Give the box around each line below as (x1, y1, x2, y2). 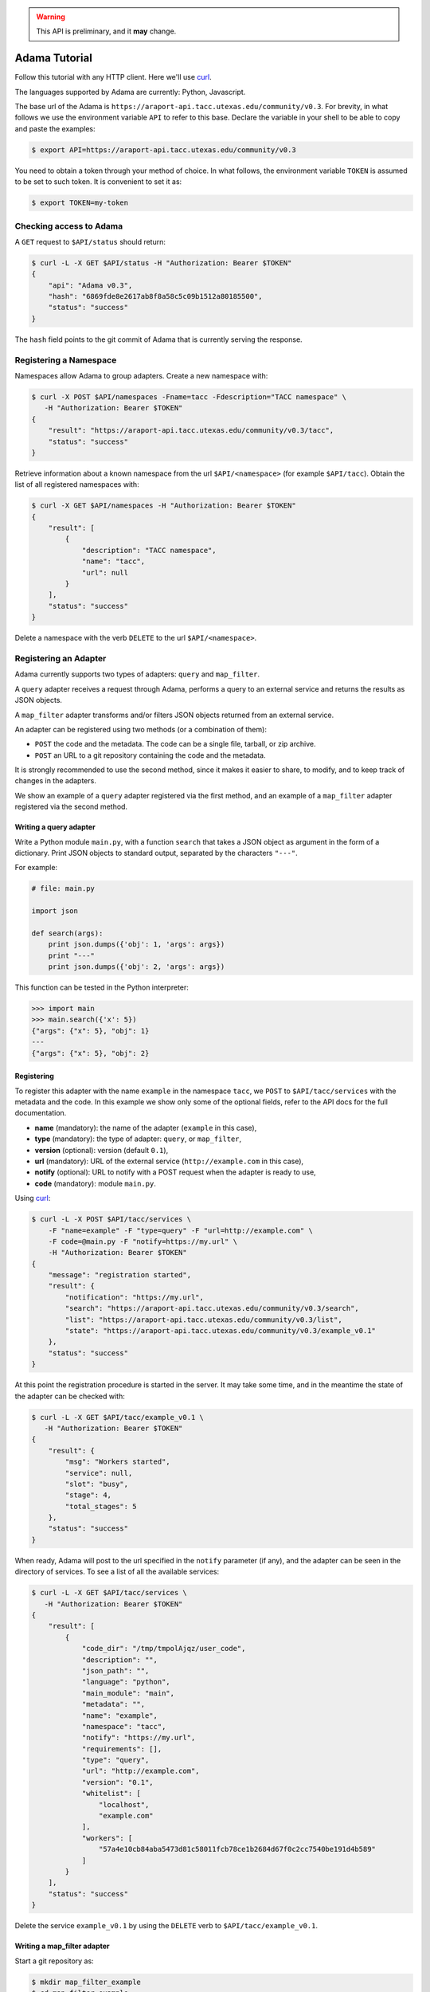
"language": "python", (81, 1677, 170, 1687)
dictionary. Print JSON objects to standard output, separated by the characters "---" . (14, 849, 298, 858)
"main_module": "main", (81, 1688, 175, 1697)
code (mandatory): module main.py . (34, 1178, 157, 1188)
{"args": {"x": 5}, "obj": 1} (31, 1026, 150, 1035)
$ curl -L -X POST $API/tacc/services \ (31, 1215, 191, 1224)
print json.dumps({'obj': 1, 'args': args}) (48, 940, 225, 949)
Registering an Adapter (14, 653, 107, 664)
